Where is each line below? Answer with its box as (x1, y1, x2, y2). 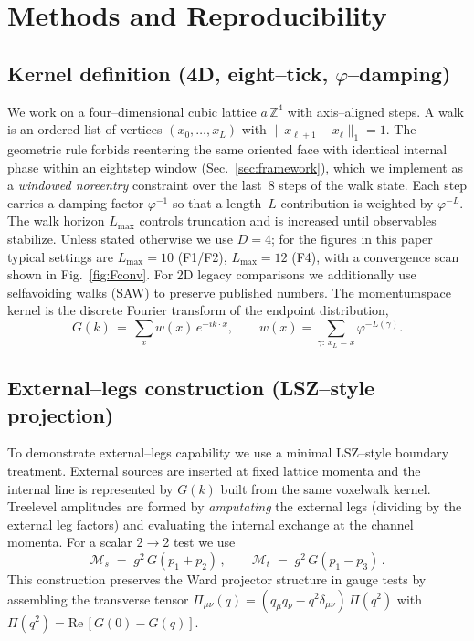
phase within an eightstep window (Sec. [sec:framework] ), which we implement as (7, 157, 463, 176)
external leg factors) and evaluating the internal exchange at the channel (7, 514, 414, 533)
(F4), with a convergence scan (291, 247, 459, 266)
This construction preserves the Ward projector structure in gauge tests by (7, 569, 427, 588)
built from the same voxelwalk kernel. (220, 478, 431, 498)
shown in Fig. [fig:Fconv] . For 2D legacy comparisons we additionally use (7, 265, 416, 284)
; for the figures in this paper (270, 228, 433, 247)
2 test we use (163, 532, 236, 552)
